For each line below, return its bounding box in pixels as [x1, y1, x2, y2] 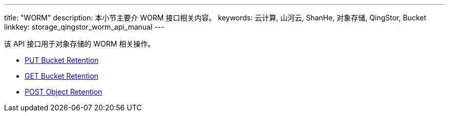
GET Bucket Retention [25, 72, 98, 80]
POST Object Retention [25, 87, 103, 96]
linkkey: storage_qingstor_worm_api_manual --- [4, 22, 165, 31]
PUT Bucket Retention [25, 56, 99, 64]
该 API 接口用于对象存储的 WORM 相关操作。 [4, 39, 155, 48]
